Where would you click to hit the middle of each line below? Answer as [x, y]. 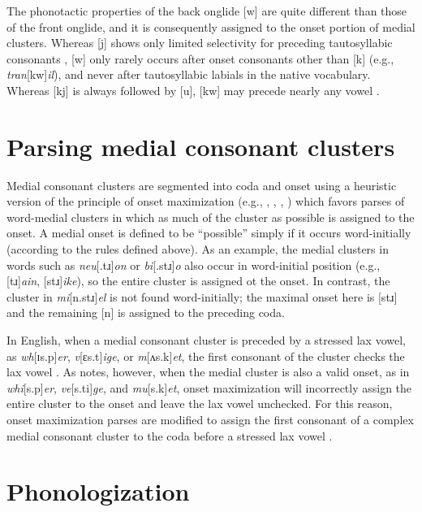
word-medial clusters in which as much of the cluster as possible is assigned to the [211, 217]
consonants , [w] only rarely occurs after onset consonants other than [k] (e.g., [200, 58]
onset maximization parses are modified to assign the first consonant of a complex [210, 419]
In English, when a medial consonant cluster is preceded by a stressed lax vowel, [206, 340]
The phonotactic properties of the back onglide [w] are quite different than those [207, 11]
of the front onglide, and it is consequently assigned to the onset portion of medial [211, 26]
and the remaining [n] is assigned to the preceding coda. [146, 312]
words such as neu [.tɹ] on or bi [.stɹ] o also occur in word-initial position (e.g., [194, 265]
